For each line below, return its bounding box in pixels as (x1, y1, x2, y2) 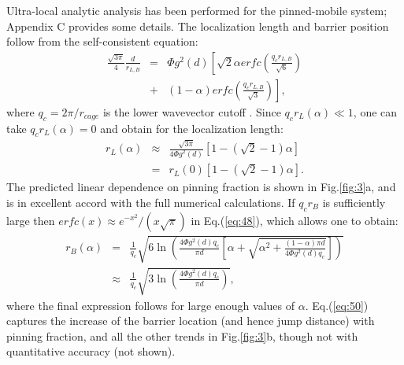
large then (6, 212, 55, 228)
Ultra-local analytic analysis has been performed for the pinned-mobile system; (6, 2, 387, 18)
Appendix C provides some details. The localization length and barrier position (6, 17, 389, 34)
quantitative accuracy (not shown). (6, 343, 176, 359)
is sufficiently (322, 194, 386, 210)
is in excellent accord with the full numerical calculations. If (6, 194, 295, 210)
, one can (353, 103, 398, 120)
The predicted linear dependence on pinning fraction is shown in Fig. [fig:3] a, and (6, 179, 396, 195)
